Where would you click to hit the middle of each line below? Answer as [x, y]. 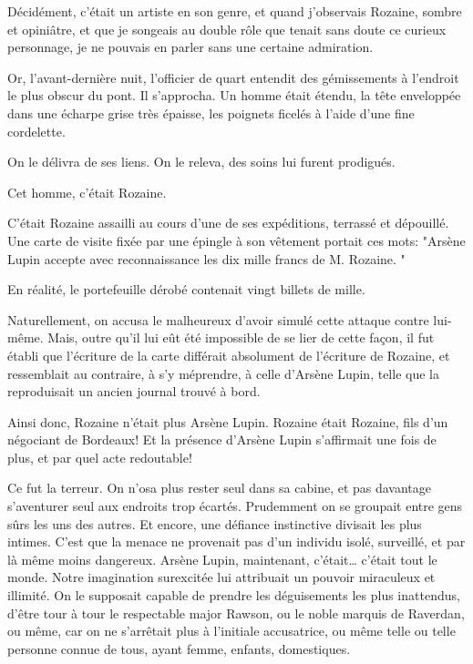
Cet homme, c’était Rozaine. [87, 192]
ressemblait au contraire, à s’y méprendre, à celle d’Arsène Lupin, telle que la [223, 373]
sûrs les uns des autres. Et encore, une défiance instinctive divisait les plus [215, 523]
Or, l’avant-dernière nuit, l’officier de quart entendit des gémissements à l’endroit [233, 77]
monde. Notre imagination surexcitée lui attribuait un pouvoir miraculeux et [221, 577]
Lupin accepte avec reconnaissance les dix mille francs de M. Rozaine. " [206, 258]
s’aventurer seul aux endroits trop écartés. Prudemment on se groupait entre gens [235, 506]
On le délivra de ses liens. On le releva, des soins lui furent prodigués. [201, 162]
